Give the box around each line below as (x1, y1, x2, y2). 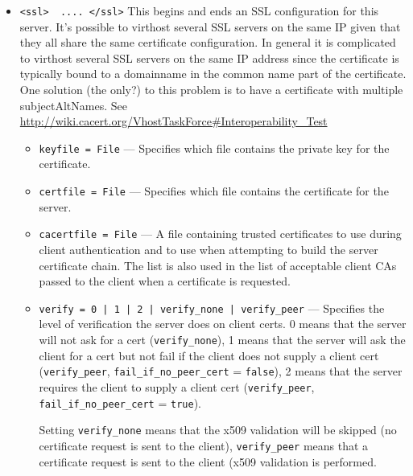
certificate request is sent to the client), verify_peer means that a (39, 437, 369, 453)
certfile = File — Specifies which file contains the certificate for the (39, 183, 389, 199)
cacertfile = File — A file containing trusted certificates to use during (39, 225, 402, 242)
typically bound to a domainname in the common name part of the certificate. (19, 65, 407, 82)
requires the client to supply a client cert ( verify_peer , (39, 378, 315, 395)
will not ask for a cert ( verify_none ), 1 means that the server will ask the (39, 331, 406, 347)
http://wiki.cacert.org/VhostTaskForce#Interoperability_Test (19, 113, 328, 129)
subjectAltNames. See (19, 96, 127, 113)
